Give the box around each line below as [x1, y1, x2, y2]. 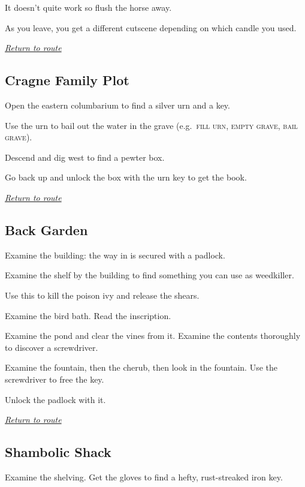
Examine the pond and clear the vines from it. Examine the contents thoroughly [5, 329, 301, 342]
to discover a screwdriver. [5, 341, 98, 353]
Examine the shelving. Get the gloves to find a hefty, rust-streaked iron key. [5, 470, 283, 483]
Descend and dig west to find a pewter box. [5, 151, 165, 163]
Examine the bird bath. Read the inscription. [5, 309, 171, 321]
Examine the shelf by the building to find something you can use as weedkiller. [5, 269, 294, 281]
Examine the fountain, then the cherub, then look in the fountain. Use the [5, 361, 277, 374]
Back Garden [5, 220, 88, 239]
